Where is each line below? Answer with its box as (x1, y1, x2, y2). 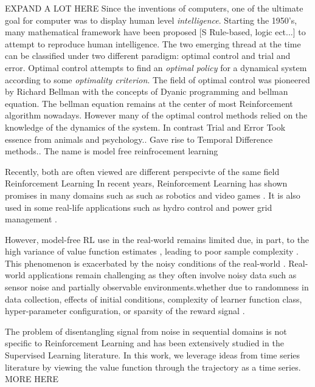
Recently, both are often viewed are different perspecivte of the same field (5, 165, 280, 177)
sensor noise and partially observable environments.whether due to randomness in (5, 281, 309, 293)
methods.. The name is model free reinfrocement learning (5, 145, 218, 157)
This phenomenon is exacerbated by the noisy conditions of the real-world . (5, 256, 286, 269)
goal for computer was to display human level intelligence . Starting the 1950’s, (5, 13, 297, 26)
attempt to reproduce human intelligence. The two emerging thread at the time (5, 37, 301, 50)
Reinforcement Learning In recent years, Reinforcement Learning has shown (5, 177, 288, 190)
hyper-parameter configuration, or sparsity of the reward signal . (5, 304, 245, 317)
